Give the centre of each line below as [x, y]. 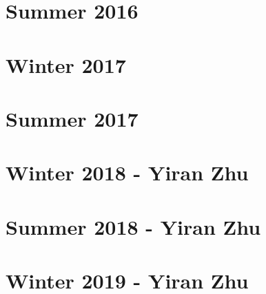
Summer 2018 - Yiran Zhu [133, 226]
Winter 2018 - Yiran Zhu [127, 172]
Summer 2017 [72, 118]
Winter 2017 [66, 64]
